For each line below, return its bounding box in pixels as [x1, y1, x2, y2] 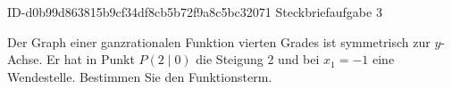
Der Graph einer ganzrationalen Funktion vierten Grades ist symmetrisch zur [7, 32, 431, 51]
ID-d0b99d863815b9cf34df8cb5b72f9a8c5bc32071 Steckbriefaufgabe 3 [7, 3, 382, 20]
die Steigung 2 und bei [196, 50, 320, 69]
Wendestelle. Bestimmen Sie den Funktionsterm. [7, 67, 272, 85]
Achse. [7, 50, 43, 69]
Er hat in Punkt [46, 50, 135, 69]
